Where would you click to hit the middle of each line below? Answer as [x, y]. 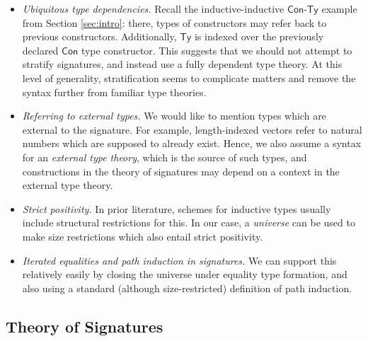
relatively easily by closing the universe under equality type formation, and [185, 274]
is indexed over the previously [259, 36]
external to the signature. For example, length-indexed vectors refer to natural [192, 129]
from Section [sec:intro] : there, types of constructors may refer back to [174, 22]
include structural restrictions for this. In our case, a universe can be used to [189, 222]
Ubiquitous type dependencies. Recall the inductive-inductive [153, 8]
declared [40, 50]
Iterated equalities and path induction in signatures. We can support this [179, 260]
